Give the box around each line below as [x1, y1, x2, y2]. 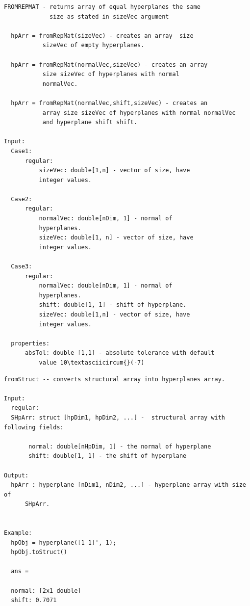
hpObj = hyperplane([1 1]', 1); [11, 539, 117, 546]
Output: [4, 472, 29, 479]
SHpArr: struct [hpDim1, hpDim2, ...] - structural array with [11, 414, 225, 421]
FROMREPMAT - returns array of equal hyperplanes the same [4, 3, 200, 10]
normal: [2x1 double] [11, 587, 81, 594]
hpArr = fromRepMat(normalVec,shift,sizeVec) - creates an [11, 99, 208, 106]
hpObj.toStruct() [11, 549, 67, 556]
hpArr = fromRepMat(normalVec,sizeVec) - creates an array [11, 61, 208, 68]
